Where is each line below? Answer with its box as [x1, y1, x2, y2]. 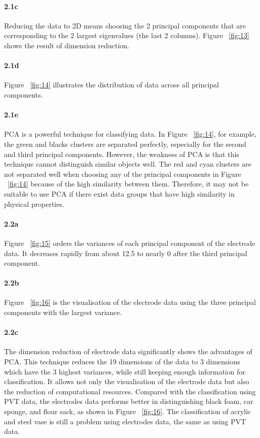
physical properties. [4, 198, 64, 209]
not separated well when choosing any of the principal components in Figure [4, 168, 241, 179]
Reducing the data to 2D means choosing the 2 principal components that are [4, 20, 246, 30]
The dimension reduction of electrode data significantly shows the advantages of [4, 346, 252, 357]
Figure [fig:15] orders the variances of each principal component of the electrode [4, 237, 255, 248]
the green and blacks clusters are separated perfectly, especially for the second [4, 138, 246, 149]
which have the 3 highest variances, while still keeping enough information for [4, 366, 245, 377]
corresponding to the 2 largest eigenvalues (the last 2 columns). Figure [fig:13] [4, 30, 249, 41]
